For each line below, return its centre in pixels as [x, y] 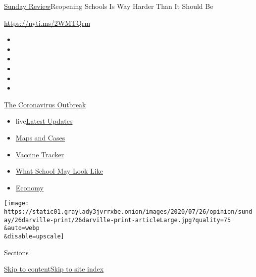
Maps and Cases [40, 137]
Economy [29, 187]
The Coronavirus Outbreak [45, 104]
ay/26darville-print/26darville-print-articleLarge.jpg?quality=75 [118, 220]
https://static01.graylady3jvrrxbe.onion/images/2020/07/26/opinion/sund [128, 211]
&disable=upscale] [34, 236]
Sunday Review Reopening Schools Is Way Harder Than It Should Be [109, 6]
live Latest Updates [44, 121]
